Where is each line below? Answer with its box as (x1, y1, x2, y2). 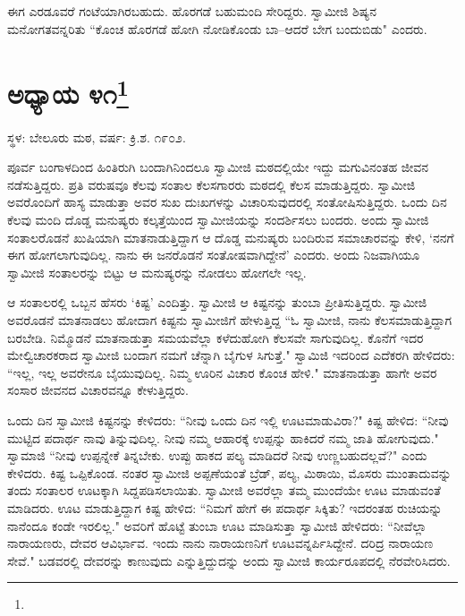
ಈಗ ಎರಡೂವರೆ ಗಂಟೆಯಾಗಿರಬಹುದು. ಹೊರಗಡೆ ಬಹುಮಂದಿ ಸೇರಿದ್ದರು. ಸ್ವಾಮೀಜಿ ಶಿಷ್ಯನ (7, 2, 377, 20)
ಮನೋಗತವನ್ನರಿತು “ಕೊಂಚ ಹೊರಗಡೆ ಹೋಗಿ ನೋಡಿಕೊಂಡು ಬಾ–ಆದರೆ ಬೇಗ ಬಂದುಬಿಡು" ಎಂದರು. (7, 19, 427, 38)
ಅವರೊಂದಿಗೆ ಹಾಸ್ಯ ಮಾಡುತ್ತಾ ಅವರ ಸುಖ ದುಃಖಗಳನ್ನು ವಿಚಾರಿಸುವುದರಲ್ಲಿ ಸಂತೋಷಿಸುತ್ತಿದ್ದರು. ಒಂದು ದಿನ (7, 192, 447, 211)
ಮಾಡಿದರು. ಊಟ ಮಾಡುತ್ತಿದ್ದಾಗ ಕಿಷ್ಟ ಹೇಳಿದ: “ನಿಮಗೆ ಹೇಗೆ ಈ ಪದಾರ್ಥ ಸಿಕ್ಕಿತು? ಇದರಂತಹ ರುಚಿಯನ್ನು (7, 498, 443, 517)
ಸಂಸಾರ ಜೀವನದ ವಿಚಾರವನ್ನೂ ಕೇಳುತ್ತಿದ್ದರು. (7, 381, 189, 399)
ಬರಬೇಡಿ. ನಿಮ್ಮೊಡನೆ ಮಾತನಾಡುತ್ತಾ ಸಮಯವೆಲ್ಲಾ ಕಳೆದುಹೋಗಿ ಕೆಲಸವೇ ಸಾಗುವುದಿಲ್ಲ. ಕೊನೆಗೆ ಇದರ (7, 328, 424, 346)
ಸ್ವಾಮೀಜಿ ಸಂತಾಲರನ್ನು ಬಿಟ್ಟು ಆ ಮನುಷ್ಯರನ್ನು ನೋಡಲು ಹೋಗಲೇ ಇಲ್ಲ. (7, 262, 307, 281)
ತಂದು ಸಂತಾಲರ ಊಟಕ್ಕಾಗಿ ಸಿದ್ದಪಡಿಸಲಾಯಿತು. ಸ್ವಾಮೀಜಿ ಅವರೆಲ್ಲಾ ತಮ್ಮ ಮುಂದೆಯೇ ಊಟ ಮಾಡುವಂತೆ (7, 481, 441, 500)
